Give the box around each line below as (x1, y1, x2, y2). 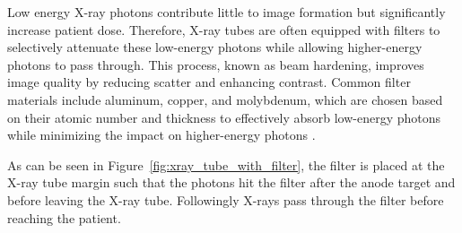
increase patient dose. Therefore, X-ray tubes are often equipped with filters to (7, 20, 440, 39)
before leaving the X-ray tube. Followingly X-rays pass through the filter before (7, 190, 444, 209)
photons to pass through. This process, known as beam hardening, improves (7, 55, 424, 73)
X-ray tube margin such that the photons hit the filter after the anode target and (7, 173, 456, 192)
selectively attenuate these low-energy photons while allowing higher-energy (7, 38, 423, 56)
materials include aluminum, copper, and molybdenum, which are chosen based (7, 90, 443, 108)
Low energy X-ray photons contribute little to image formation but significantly (7, 3, 446, 21)
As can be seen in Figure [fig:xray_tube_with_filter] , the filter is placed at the (7, 155, 445, 174)
